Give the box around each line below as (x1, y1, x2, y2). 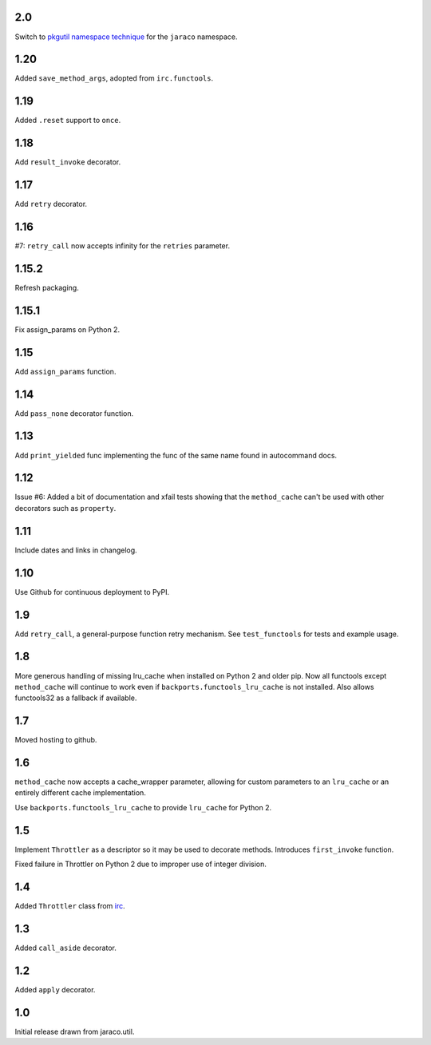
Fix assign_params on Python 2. (14, 324, 120, 334)
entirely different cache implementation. (14, 788, 147, 798)
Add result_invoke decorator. (14, 157, 121, 167)
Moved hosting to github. (14, 735, 97, 745)
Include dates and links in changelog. (14, 545, 137, 555)
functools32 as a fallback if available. (14, 693, 137, 703)
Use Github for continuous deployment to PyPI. (14, 587, 170, 596)
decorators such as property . (14, 503, 117, 513)
